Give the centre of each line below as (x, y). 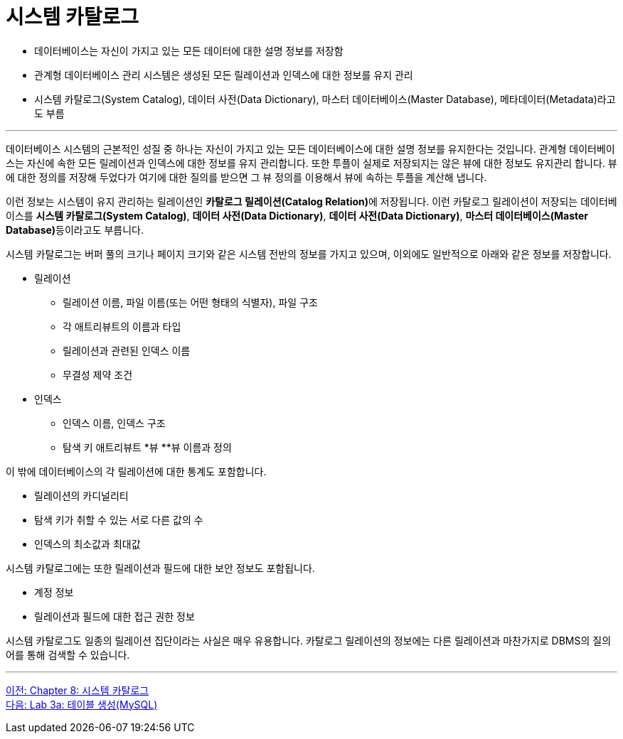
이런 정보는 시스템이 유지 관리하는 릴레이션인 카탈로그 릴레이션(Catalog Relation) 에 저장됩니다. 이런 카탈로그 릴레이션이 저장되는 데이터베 (311, 201)
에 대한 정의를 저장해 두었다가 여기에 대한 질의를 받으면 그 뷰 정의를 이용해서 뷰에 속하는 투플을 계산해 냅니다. (246, 177)
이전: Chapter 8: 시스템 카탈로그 (78, 690)
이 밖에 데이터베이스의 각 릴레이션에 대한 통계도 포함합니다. (136, 471)
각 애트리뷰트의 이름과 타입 (122, 326)
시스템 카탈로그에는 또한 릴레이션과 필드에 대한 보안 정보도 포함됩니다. (160, 568)
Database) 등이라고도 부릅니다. (75, 230)
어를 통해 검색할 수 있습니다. (68, 654)
